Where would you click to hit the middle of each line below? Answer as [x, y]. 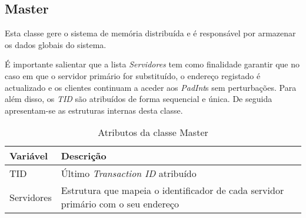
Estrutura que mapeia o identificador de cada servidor [172, 190]
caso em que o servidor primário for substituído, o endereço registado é [133, 75]
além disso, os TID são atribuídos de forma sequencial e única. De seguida [139, 99]
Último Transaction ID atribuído [129, 173]
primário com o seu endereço [120, 204]
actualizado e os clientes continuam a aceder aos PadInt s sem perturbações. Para [151, 87]
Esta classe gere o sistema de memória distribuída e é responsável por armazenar [150, 33]
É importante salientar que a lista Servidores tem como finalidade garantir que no [152, 64]
